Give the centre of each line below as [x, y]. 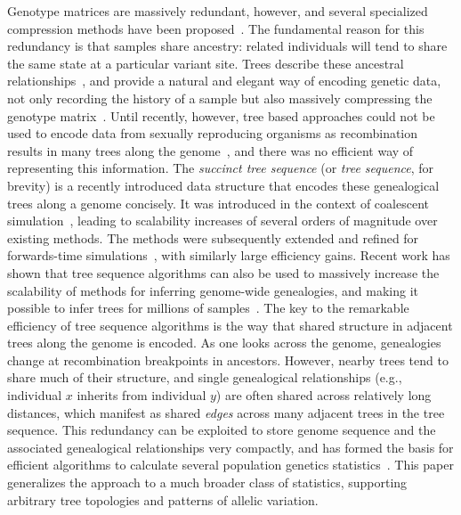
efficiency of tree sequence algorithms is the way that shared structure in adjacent [230, 325]
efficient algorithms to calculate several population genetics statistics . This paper [230, 465]
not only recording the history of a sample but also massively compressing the [220, 98]
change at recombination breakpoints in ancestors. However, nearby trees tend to [228, 360]
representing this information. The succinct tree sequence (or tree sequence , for [221, 168]
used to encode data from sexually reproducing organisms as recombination [213, 133]
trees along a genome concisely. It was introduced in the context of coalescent [218, 203]
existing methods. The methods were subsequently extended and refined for [213, 237]
